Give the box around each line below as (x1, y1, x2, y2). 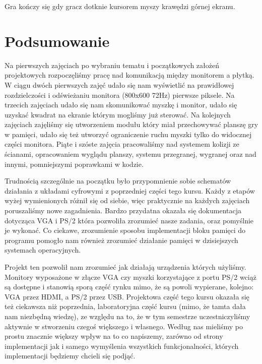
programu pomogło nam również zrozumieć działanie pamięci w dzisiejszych (5, 234, 238, 245)
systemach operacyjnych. (5, 245, 81, 255)
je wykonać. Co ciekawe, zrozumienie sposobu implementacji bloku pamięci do (5, 225, 246, 235)
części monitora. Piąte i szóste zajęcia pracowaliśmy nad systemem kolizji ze (5, 139, 239, 149)
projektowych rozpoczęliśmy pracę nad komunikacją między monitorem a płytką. (5, 70, 254, 80)
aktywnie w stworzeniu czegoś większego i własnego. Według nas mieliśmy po (5, 321, 243, 331)
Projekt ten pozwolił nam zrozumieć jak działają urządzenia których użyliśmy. (5, 262, 246, 272)
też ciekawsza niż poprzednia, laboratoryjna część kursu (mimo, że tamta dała (5, 301, 246, 312)
